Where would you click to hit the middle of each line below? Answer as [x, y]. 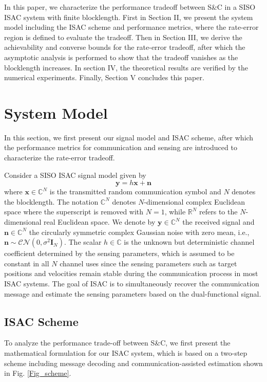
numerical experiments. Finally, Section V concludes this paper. [104, 77]
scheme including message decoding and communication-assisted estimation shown [133, 363]
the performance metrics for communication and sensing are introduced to [121, 147]
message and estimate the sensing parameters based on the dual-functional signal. [133, 293]
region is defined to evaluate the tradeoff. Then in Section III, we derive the [123, 37]
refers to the [218, 212]
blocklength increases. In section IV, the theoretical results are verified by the [126, 67]
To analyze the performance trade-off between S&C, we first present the [117, 343]
